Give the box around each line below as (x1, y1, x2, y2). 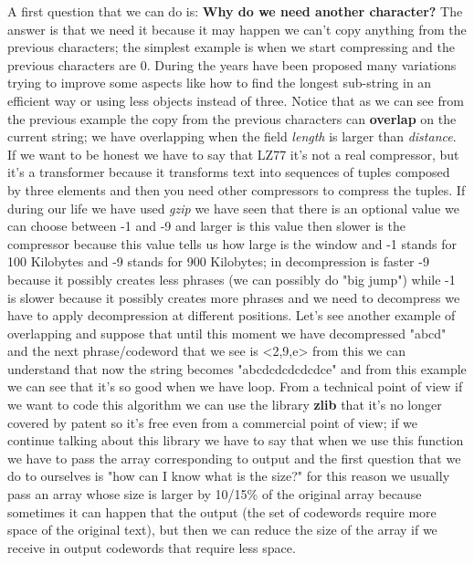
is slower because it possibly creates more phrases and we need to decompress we (7, 287, 460, 307)
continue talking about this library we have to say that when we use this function (7, 431, 464, 450)
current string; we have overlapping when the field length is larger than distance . (7, 127, 457, 146)
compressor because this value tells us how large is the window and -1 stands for (7, 234, 457, 253)
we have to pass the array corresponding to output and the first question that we (7, 448, 461, 467)
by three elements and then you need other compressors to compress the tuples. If (7, 180, 466, 199)
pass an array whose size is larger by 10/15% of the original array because (7, 485, 422, 504)
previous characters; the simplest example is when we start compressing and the (7, 37, 455, 57)
